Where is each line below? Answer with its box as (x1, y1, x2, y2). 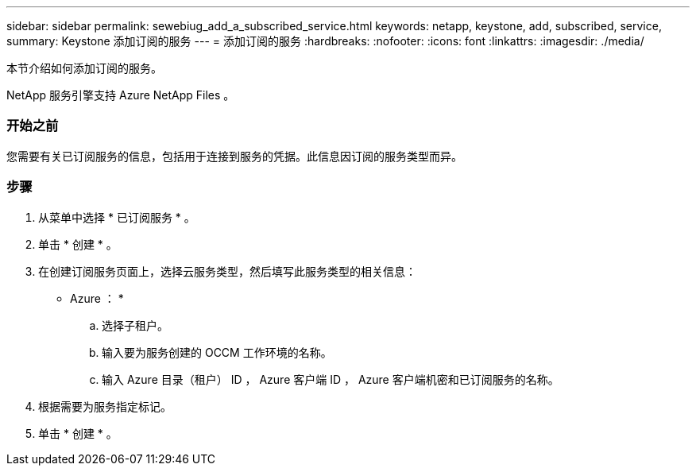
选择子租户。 (102, 318, 168, 332)
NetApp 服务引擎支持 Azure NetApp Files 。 (6, 88, 235, 102)
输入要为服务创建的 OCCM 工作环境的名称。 (102, 345, 332, 359)
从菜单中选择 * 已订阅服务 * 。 (38, 210, 195, 224)
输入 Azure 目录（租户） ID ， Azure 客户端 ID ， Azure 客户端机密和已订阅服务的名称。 (102, 372, 559, 386)
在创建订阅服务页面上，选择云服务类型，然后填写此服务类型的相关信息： (38, 264, 416, 278)
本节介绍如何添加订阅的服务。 (6, 61, 162, 75)
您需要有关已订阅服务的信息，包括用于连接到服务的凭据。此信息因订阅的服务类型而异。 (6, 149, 462, 163)
